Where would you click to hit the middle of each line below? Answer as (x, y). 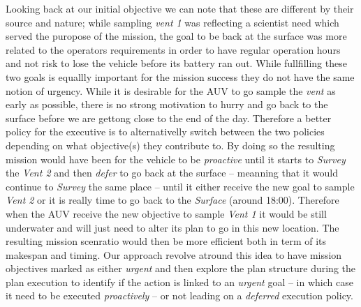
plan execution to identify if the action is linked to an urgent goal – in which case (179, 282)
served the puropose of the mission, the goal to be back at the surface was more (176, 36)
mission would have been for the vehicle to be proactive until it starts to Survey (176, 159)
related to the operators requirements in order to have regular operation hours (173, 49)
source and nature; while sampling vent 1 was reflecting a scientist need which (172, 22)
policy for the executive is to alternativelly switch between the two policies (165, 132)
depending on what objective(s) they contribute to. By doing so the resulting (170, 145)
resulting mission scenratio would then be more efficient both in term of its (166, 241)
